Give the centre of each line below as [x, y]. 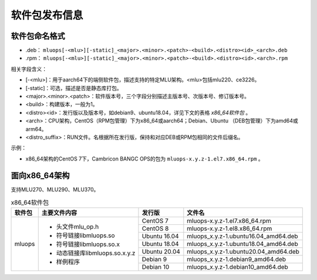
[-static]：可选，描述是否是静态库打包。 [74, 88]
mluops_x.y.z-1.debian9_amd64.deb [237, 259]
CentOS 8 [155, 228]
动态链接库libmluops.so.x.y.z [96, 253]
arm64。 [36, 129]
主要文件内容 [59, 213]
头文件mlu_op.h [77, 227]
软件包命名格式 [38, 36]
